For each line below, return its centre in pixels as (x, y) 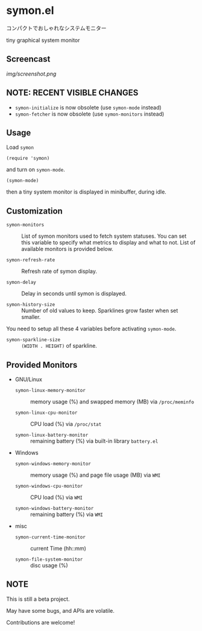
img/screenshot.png (31, 74)
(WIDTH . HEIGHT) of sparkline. (59, 346)
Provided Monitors (42, 365)
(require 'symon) (28, 159)
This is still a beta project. (38, 599)
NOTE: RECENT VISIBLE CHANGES (72, 93)
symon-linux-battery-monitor (52, 435)
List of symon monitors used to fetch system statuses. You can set (104, 236)
